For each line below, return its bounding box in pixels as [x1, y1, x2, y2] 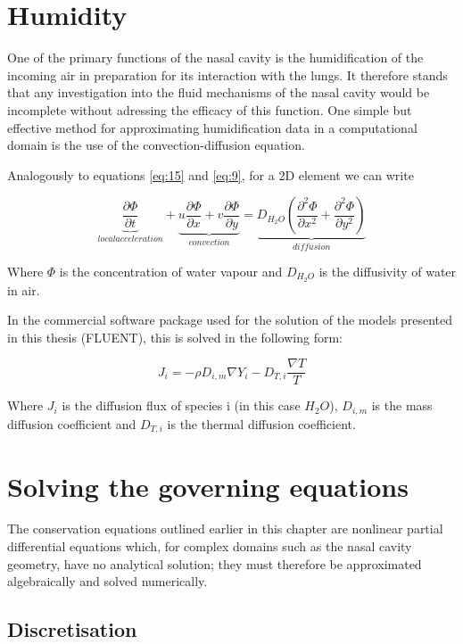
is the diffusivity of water [318, 261, 457, 280]
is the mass [371, 396, 433, 415]
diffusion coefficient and [7, 414, 136, 433]
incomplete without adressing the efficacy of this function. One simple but [7, 100, 412, 119]
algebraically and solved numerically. [7, 572, 208, 590]
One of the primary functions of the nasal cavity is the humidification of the [7, 48, 424, 67]
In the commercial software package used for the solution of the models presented [7, 310, 453, 329]
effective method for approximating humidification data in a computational [7, 118, 418, 136]
